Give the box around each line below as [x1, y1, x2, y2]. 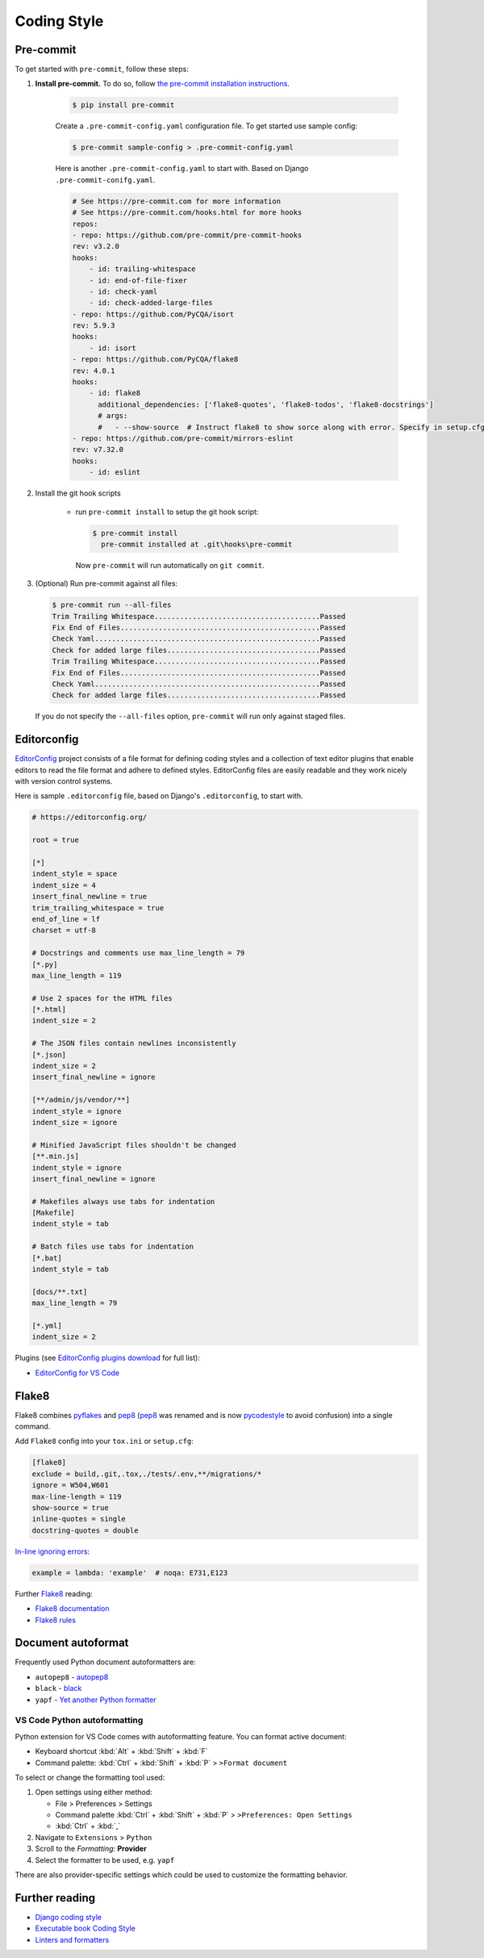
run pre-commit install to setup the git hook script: [75, 507, 259, 517]
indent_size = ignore [31, 1118, 118, 1127]
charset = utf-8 [31, 926, 97, 935]
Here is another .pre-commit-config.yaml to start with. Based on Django [55, 164, 309, 174]
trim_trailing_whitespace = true [31, 903, 165, 912]
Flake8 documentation [35, 1604, 110, 1613]
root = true [31, 835, 80, 845]
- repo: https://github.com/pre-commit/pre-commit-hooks [72, 230, 302, 240]
